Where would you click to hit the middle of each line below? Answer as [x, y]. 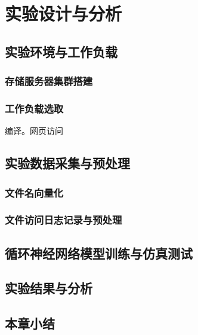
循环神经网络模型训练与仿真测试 [99, 253]
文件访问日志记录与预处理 [64, 220]
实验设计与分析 [64, 13]
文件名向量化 [34, 192]
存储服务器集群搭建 [49, 81]
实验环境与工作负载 [61, 51]
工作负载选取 [34, 108]
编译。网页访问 [34, 131]
